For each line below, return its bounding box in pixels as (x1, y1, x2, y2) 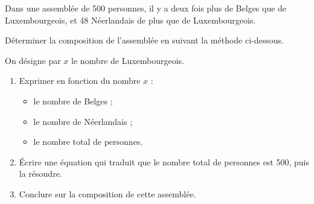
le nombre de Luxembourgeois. (71, 54, 185, 66)
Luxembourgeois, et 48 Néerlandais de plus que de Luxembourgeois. (5, 13, 256, 26)
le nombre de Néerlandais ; (33, 115, 133, 127)
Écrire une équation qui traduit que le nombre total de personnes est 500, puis (19, 155, 310, 168)
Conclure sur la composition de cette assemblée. (19, 187, 196, 200)
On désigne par (5, 54, 61, 66)
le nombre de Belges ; (33, 94, 113, 107)
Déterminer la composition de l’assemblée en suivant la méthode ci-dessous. (5, 34, 284, 46)
